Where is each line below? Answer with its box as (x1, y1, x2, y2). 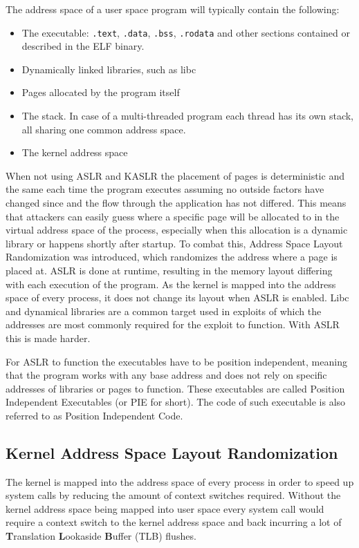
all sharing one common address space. (21, 122, 186, 136)
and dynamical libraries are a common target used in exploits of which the (6, 303, 322, 318)
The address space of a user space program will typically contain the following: (6, 2, 340, 16)
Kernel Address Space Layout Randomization (6, 442, 338, 463)
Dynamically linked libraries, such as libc (21, 62, 196, 76)
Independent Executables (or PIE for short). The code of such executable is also (6, 395, 346, 409)
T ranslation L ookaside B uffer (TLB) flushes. (6, 529, 196, 543)
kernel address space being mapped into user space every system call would (6, 501, 324, 516)
